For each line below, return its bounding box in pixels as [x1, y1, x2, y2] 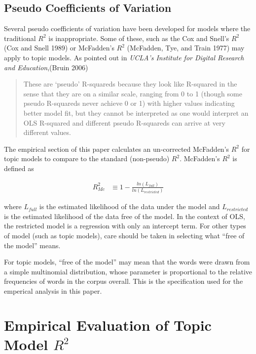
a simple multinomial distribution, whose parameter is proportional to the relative [4, 266, 253, 276]
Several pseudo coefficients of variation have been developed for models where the [4, 23, 251, 34]
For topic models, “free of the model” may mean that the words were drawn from [4, 257, 250, 267]
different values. [23, 127, 71, 137]
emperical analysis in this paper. [4, 285, 102, 296]
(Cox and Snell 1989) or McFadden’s [4, 43, 114, 53]
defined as [4, 163, 34, 173]
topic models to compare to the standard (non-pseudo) [4, 153, 170, 164]
